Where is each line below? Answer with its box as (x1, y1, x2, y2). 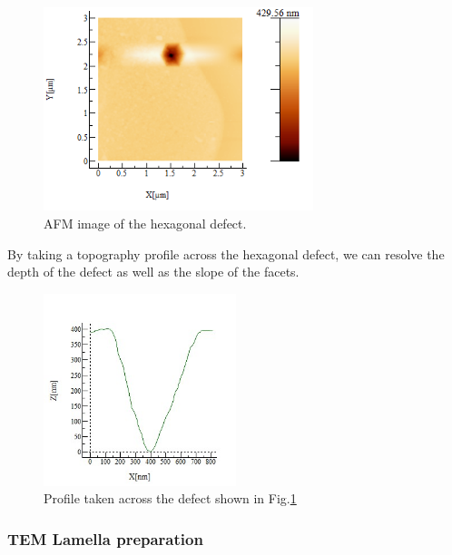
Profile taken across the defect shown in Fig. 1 (44, 489, 297, 508)
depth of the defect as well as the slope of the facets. (7, 262, 300, 281)
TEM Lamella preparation (7, 527, 203, 550)
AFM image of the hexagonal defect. (44, 213, 247, 232)
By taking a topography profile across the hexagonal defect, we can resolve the (7, 244, 445, 263)
